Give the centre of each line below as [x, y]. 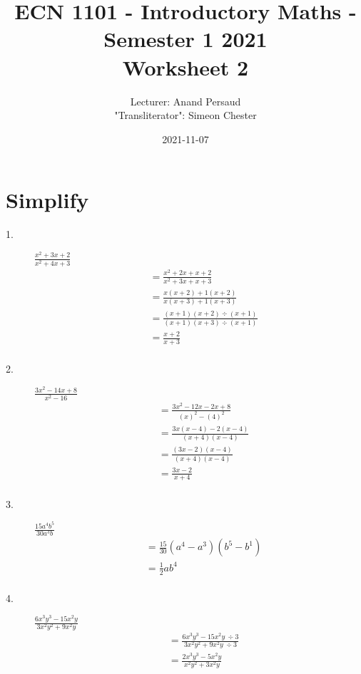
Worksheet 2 [185, 67]
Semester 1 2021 [185, 39]
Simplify [47, 200]
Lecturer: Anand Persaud [185, 101]
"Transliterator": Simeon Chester [185, 115]
